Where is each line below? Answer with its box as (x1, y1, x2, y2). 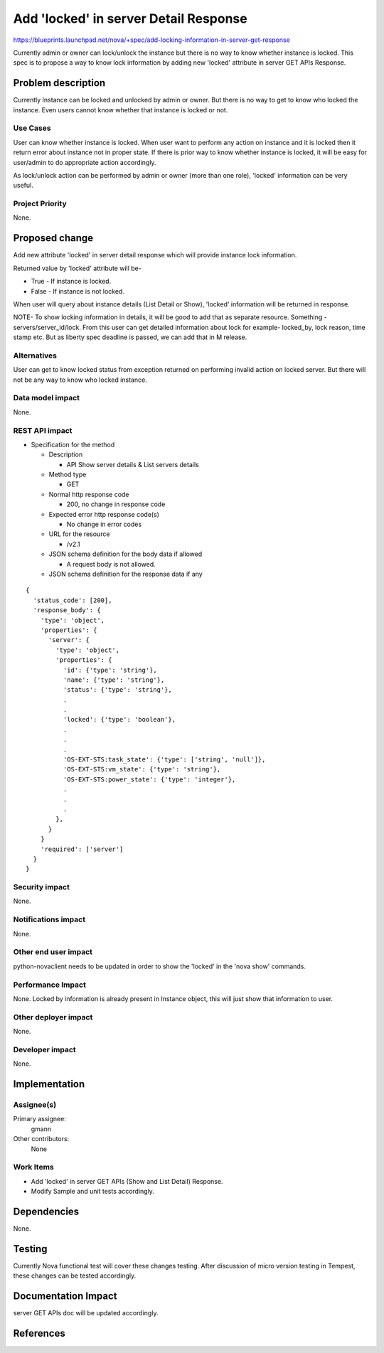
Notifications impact (13, 914, 85, 924)
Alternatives (13, 351, 57, 360)
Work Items (13, 1162, 54, 1172)
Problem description (13, 77, 106, 89)
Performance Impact (13, 980, 87, 990)
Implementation (13, 1078, 85, 1090)
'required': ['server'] (40, 845, 124, 853)
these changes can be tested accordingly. (13, 1271, 137, 1280)
